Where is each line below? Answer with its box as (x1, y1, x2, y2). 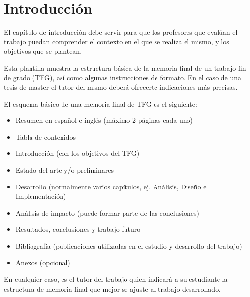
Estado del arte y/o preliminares (15, 165, 114, 175)
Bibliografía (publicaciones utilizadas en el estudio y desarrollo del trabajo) (15, 241, 242, 251)
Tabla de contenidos (15, 131, 76, 142)
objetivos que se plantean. (4, 46, 82, 56)
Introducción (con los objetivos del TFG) (15, 148, 140, 158)
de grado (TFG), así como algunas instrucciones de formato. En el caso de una (4, 72, 242, 82)
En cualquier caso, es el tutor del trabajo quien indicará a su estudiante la (4, 274, 228, 284)
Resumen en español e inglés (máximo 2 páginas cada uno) (15, 115, 193, 125)
